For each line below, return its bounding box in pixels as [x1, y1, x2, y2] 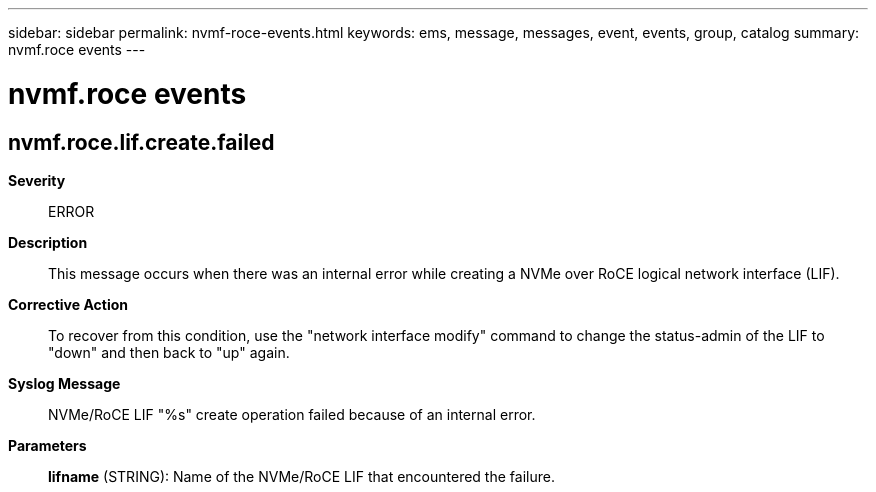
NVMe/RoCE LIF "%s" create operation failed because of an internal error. [48, 405, 536, 423]
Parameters [8, 436, 87, 454]
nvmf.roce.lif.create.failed [8, 129, 275, 155]
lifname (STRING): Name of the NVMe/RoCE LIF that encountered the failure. [48, 467, 555, 485]
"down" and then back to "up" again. [48, 343, 290, 361]
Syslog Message [8, 374, 121, 392]
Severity [8, 171, 66, 189]
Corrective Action [8, 295, 128, 313]
